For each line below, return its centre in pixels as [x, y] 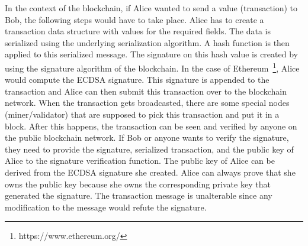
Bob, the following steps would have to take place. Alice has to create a [134, 19]
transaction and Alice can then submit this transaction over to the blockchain [146, 91]
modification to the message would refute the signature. [106, 207]
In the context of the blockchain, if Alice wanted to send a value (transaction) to [151, 8]
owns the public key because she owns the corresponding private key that [138, 184]
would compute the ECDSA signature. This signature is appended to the [137, 80]
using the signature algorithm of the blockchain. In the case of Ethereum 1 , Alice [152, 67]
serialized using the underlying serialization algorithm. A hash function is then [147, 42]
